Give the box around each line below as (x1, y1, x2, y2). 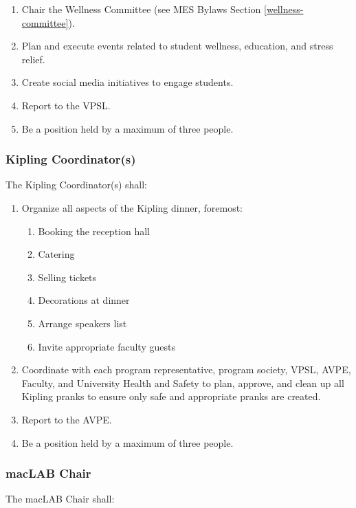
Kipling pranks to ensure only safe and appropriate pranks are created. (21, 389, 321, 404)
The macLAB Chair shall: (5, 492, 115, 506)
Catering (38, 247, 75, 261)
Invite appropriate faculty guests (38, 339, 175, 353)
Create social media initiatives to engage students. (21, 75, 234, 89)
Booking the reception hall (38, 223, 151, 238)
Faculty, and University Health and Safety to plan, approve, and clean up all (21, 375, 344, 390)
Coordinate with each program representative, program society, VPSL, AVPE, (21, 362, 351, 377)
